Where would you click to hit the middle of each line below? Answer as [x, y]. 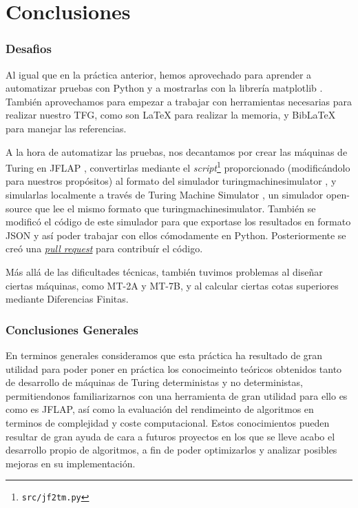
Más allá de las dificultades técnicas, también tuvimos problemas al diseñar [164, 271]
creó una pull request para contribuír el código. [104, 248]
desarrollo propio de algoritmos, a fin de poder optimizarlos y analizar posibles [171, 450]
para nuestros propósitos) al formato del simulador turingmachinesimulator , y [171, 181]
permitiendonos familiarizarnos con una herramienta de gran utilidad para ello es [177, 395]
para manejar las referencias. [66, 128]
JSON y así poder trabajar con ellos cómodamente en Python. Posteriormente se [176, 235]
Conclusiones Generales [72, 329]
